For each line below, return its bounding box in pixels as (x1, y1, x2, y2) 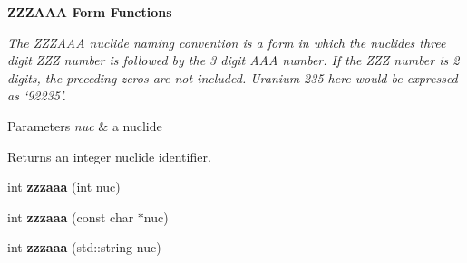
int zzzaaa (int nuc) (7, 177, 121, 196)
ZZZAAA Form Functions (7, 3, 172, 21)
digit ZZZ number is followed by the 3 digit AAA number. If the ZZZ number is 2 (7, 51, 460, 70)
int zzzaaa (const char (7, 207, 134, 226)
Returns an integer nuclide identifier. (7, 146, 211, 165)
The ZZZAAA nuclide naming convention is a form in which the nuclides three (7, 33, 446, 52)
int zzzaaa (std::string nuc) (7, 238, 161, 257)
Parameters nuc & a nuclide (7, 116, 162, 135)
